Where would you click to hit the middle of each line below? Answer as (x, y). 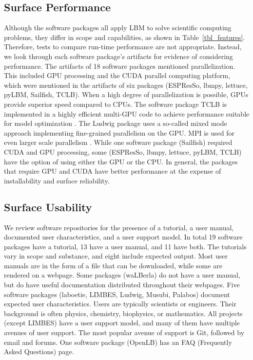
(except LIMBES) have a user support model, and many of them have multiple (122, 323)
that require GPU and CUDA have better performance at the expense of (113, 171)
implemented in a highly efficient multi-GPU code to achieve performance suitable (127, 113)
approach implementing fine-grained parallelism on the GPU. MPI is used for (119, 132)
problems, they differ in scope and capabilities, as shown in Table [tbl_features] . (125, 37)
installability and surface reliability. (57, 180)
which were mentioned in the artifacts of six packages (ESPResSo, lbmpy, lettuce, (126, 85)
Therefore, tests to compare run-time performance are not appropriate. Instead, (123, 47)
